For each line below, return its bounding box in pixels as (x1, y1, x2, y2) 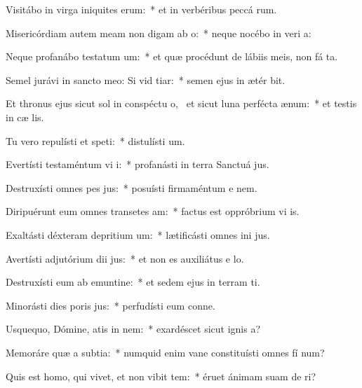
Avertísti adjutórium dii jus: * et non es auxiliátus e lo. (6, 251, 244, 265)
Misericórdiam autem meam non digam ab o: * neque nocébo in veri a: (6, 25, 311, 40)
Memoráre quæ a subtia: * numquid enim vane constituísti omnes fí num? (6, 345, 325, 359)
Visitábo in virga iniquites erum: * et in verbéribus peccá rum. (6, 2, 277, 16)
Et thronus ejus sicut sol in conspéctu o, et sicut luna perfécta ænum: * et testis (6, 96, 357, 111)
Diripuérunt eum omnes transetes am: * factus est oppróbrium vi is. (6, 204, 300, 219)
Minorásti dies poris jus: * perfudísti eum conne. (6, 298, 215, 312)
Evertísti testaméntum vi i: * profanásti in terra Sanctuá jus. (6, 157, 269, 172)
